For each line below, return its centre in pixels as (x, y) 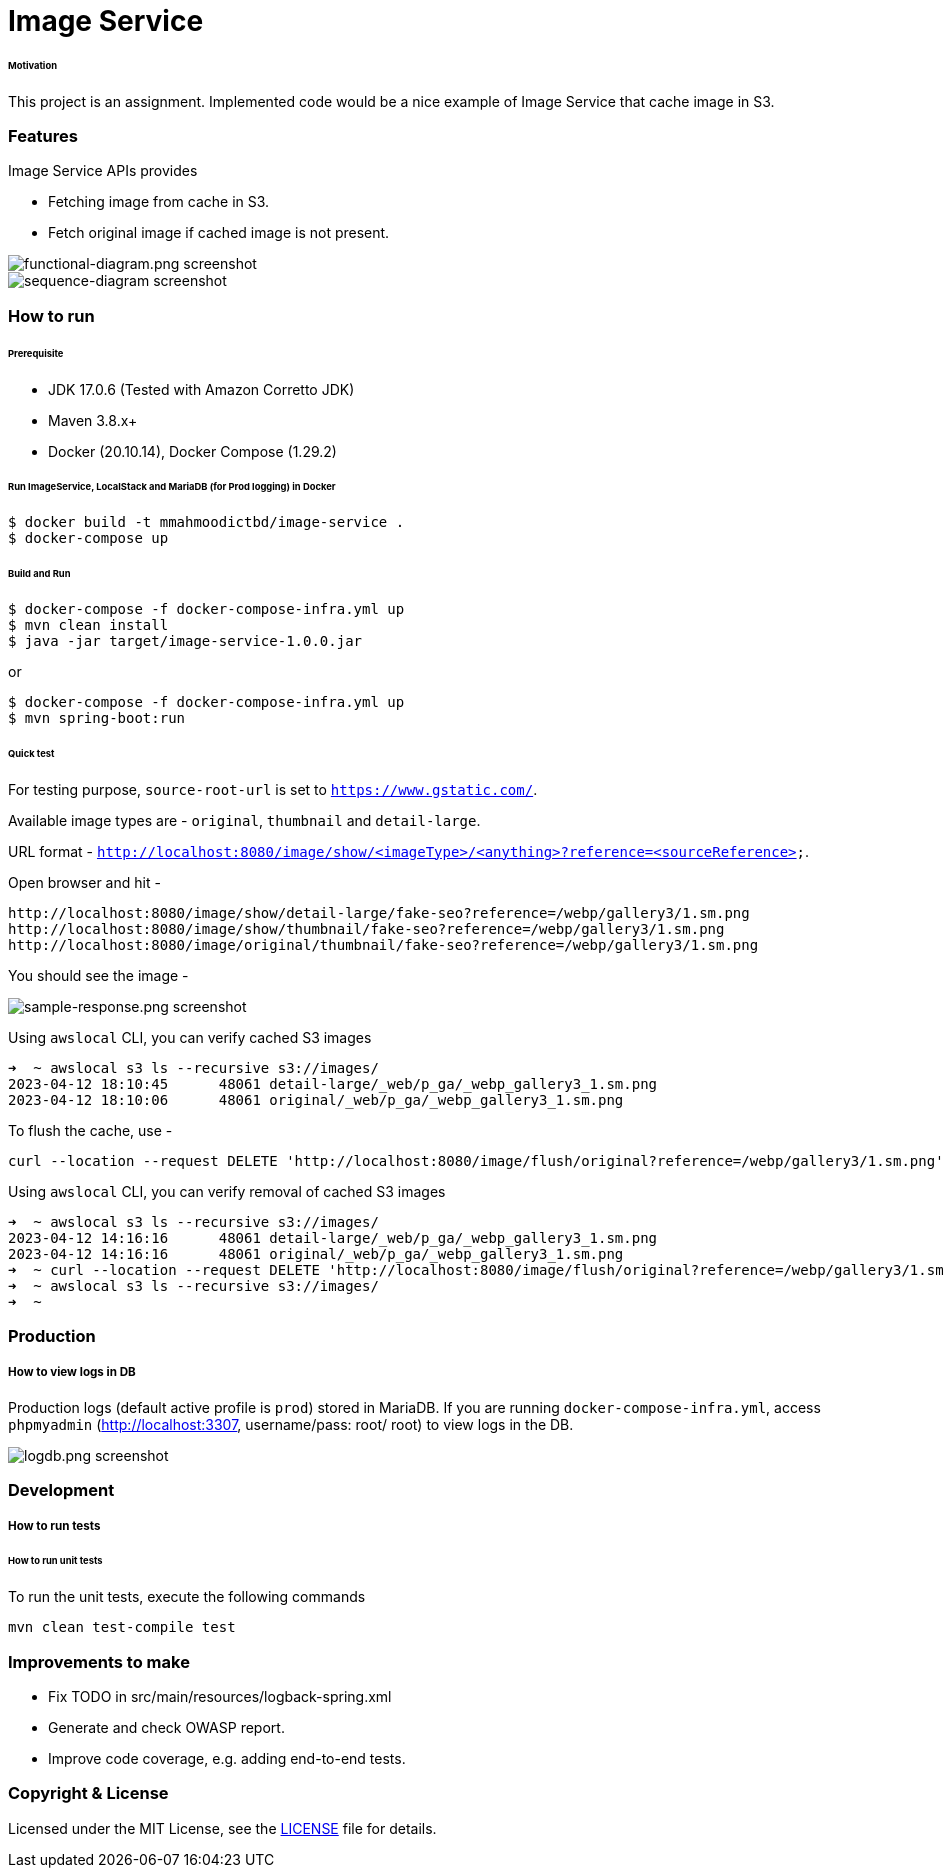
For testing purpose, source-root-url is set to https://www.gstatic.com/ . (273, 789)
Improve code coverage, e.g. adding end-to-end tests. (227, 1758)
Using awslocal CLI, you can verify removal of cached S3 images (227, 1191)
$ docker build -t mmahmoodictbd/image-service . (206, 522)
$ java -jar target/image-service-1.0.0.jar (185, 640)
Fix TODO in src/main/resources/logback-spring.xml (220, 1696)
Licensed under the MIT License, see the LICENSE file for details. (222, 1828)
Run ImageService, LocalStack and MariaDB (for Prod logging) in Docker (172, 487)
